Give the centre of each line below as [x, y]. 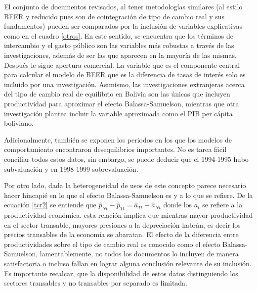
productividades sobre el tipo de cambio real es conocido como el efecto [112, 244]
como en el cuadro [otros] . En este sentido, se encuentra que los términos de [119, 35]
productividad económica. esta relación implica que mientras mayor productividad [128, 215]
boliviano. [19, 123]
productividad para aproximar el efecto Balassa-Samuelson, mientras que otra [122, 103]
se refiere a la [222, 205]
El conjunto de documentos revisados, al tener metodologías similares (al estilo [123, 6]
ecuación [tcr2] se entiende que [50, 205]
